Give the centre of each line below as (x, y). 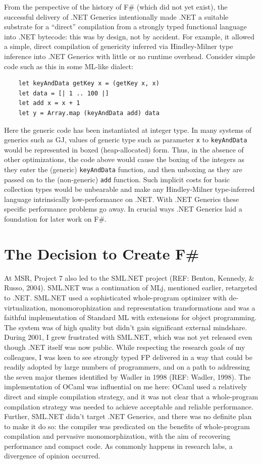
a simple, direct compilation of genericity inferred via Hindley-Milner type (119, 46)
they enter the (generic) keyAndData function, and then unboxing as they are (123, 169)
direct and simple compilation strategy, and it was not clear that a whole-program (131, 396)
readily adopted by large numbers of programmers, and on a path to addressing (127, 367)
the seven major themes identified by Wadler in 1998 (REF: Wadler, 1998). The (127, 376)
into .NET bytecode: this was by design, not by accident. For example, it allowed (129, 36)
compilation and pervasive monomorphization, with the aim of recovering (117, 436)
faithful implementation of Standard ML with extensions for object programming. (130, 317)
